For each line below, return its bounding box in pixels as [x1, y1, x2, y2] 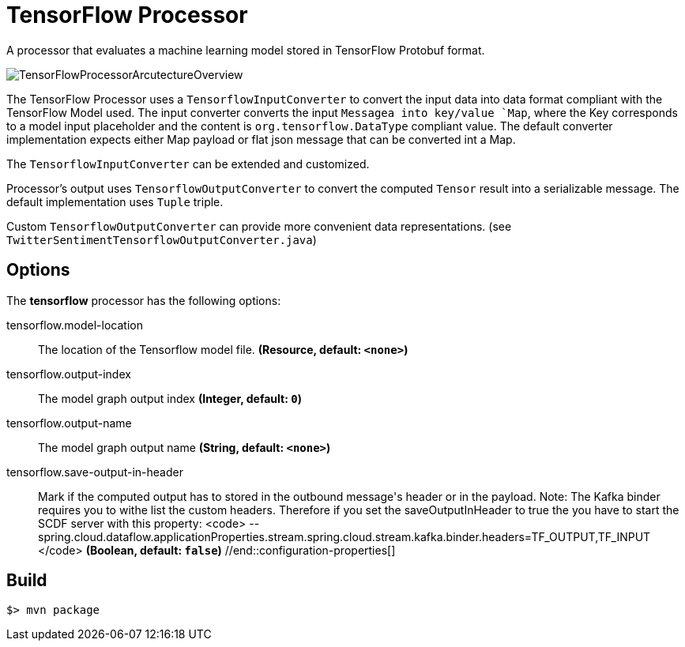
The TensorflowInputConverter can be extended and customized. [6, 156, 370, 171]
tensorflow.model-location [6, 318, 143, 332]
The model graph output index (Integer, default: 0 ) [38, 391, 302, 405]
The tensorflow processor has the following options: [6, 293, 281, 307]
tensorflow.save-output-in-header [6, 465, 183, 479]
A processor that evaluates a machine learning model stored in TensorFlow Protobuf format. [6, 43, 485, 57]
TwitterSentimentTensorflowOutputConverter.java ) [6, 232, 317, 246]
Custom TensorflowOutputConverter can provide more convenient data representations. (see [6, 219, 512, 233]
